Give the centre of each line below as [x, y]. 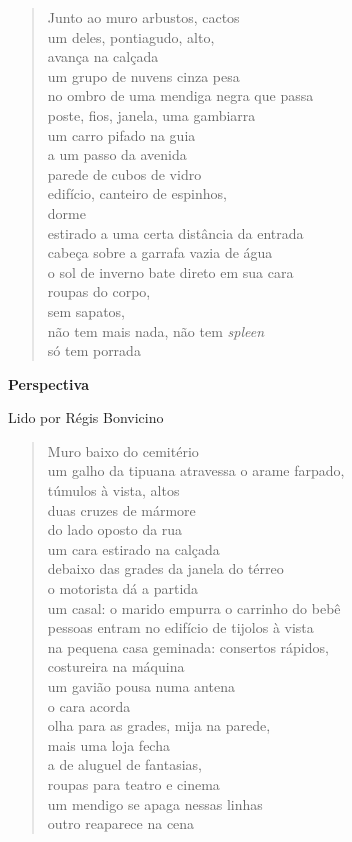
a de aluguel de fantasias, [124, 764]
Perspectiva [49, 383]
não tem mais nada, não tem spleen [156, 330]
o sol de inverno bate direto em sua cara [170, 271]
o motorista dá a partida [123, 588]
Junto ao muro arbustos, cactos [143, 17]
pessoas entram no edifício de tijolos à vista [180, 627]
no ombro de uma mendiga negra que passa [180, 95]
